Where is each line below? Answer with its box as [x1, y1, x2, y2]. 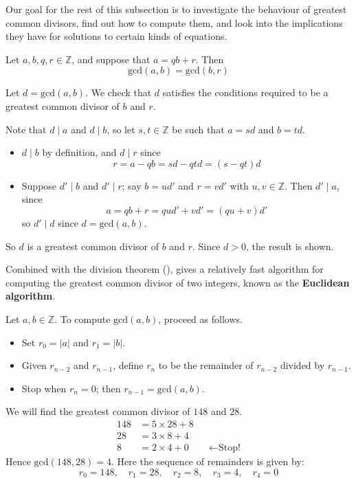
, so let [107, 122, 135, 136]
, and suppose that [71, 52, 151, 66]
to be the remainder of [158, 358, 254, 372]
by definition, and [42, 145, 117, 159]
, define [113, 358, 144, 372]
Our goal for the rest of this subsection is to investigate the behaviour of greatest [5, 2, 347, 16]
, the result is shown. [245, 238, 334, 253]
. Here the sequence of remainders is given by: [111, 453, 304, 468]
